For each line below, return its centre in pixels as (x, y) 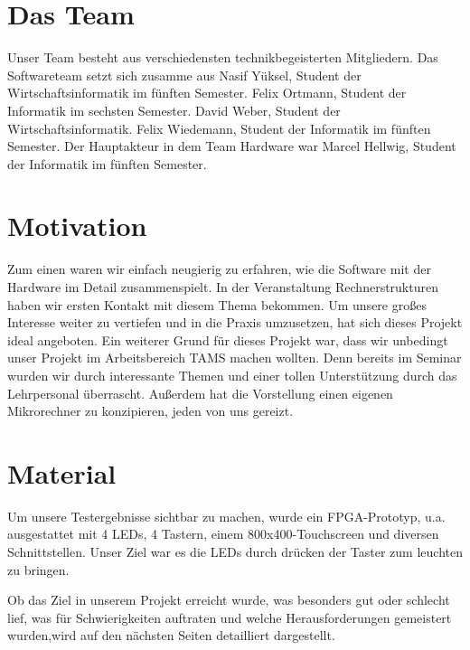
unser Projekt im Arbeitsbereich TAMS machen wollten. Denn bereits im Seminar (235, 358)
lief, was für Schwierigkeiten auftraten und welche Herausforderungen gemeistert (230, 617)
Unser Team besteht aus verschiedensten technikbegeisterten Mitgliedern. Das (223, 57)
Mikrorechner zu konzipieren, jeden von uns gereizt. (150, 411)
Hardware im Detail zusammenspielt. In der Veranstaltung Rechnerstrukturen (223, 287)
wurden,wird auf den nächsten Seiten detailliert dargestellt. (171, 635)
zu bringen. (38, 569)
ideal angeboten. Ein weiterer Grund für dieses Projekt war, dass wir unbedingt (228, 339)
